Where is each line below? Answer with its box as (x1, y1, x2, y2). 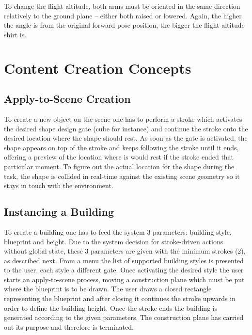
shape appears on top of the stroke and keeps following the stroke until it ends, (4, 142, 239, 152)
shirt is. (4, 29, 27, 39)
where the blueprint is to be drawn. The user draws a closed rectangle (4, 284, 212, 294)
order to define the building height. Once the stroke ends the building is (4, 303, 218, 313)
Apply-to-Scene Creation (4, 91, 131, 106)
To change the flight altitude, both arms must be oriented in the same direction (4, 1, 240, 11)
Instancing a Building (4, 204, 114, 219)
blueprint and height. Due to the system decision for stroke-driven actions (4, 236, 223, 246)
